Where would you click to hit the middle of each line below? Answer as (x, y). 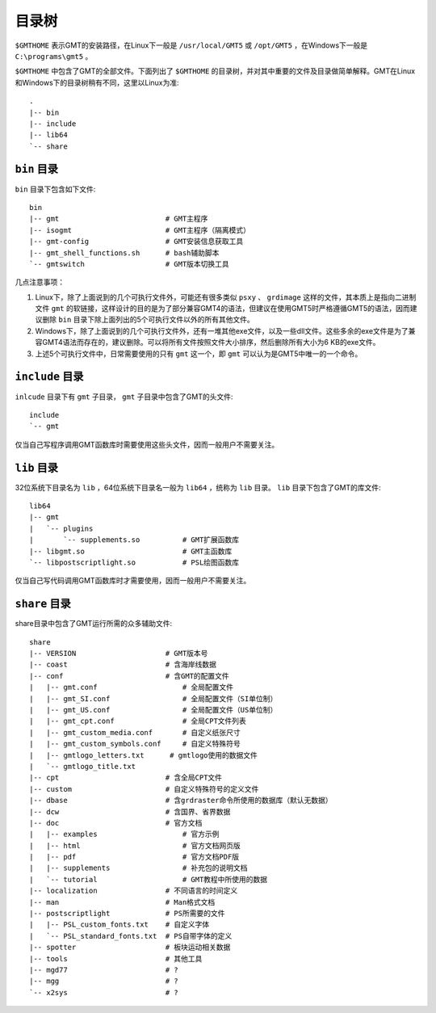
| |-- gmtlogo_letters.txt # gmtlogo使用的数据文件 (144, 755)
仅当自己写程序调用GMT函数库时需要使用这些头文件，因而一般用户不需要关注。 (147, 444)
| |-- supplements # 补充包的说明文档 (138, 868)
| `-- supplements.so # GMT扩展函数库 (134, 540)
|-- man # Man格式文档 (122, 902)
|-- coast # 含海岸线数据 (123, 665)
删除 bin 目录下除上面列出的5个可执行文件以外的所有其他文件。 (148, 320)
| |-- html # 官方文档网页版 (135, 845)
